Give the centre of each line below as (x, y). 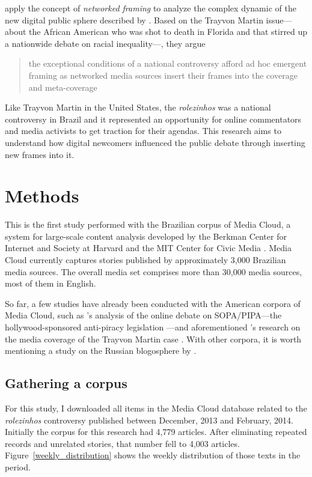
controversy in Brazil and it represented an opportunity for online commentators (153, 119)
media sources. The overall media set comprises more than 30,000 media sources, (154, 271)
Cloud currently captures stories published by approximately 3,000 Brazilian (145, 260)
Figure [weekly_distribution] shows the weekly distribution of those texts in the (153, 455)
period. (18, 466)
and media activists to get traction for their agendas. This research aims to (143, 131)
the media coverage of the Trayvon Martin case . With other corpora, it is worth (153, 339)
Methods (42, 196)
